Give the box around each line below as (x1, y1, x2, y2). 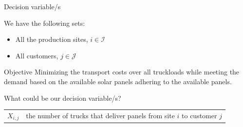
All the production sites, (15, 34, 88, 44)
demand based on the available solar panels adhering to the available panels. (4, 76, 232, 86)
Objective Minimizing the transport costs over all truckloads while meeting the (4, 67, 240, 77)
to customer (182, 110, 217, 121)
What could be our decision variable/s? (4, 92, 121, 103)
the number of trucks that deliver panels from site (26, 110, 175, 121)
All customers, (15, 50, 58, 60)
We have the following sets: (4, 18, 85, 28)
